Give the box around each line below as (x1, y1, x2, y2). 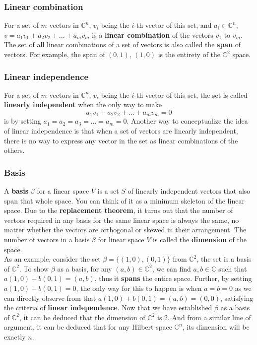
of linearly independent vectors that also (128, 186, 251, 196)
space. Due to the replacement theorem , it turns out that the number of (4, 205, 233, 215)
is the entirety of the (158, 49, 221, 59)
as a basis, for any (57, 263, 112, 274)
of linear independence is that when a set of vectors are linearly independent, (4, 126, 238, 136)
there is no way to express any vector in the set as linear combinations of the (4, 135, 238, 145)
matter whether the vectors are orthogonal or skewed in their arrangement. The (4, 224, 247, 235)
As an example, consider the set (4, 254, 101, 264)
